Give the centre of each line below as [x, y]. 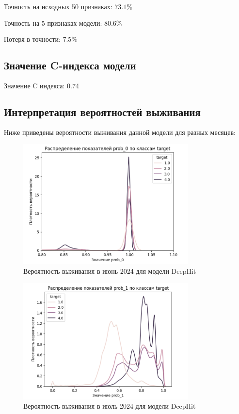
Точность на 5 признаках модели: [53, 23]
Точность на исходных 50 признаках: [58, 6]
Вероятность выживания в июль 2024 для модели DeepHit [110, 406]
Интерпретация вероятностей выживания [102, 111]
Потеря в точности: [32, 39]
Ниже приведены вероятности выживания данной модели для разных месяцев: [120, 132]
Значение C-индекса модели [70, 65]
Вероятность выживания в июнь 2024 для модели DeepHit [110, 271]
